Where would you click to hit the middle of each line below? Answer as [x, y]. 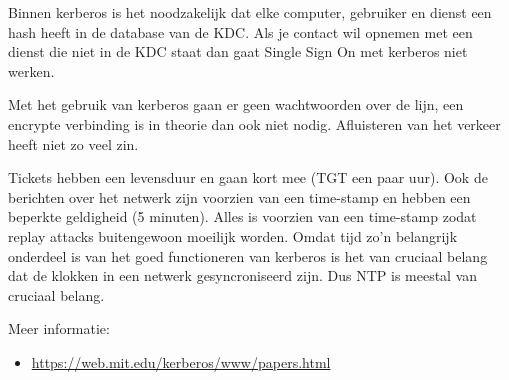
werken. [31, 70]
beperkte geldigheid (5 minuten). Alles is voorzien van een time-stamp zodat [242, 216]
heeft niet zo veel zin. [73, 143]
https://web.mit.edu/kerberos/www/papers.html [181, 361]
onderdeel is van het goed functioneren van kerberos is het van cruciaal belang [248, 255]
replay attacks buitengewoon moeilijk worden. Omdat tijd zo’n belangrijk [233, 235]
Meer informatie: [59, 328]
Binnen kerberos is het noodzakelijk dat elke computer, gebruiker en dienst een [250, 12]
